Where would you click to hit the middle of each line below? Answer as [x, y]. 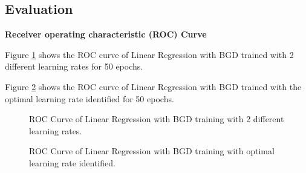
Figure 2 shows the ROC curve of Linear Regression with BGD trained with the [153, 86]
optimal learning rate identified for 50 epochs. [90, 98]
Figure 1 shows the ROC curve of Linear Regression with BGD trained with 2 [149, 54]
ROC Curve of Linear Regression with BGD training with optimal [152, 151]
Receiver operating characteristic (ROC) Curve [106, 34]
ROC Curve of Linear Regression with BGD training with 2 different [157, 119]
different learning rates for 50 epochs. [74, 66]
